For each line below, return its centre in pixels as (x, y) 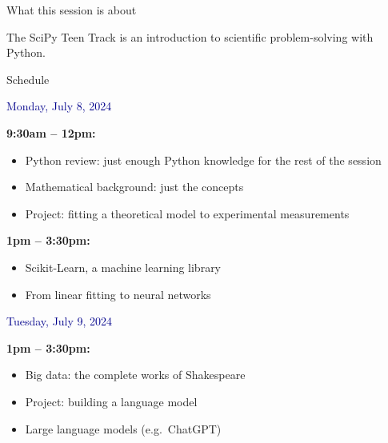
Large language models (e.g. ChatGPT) (123, 428)
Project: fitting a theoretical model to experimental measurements (187, 213)
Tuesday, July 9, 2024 (60, 321)
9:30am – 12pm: (51, 132)
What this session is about (72, 10)
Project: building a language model (111, 401)
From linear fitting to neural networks (118, 294)
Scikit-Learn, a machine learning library (123, 267)
